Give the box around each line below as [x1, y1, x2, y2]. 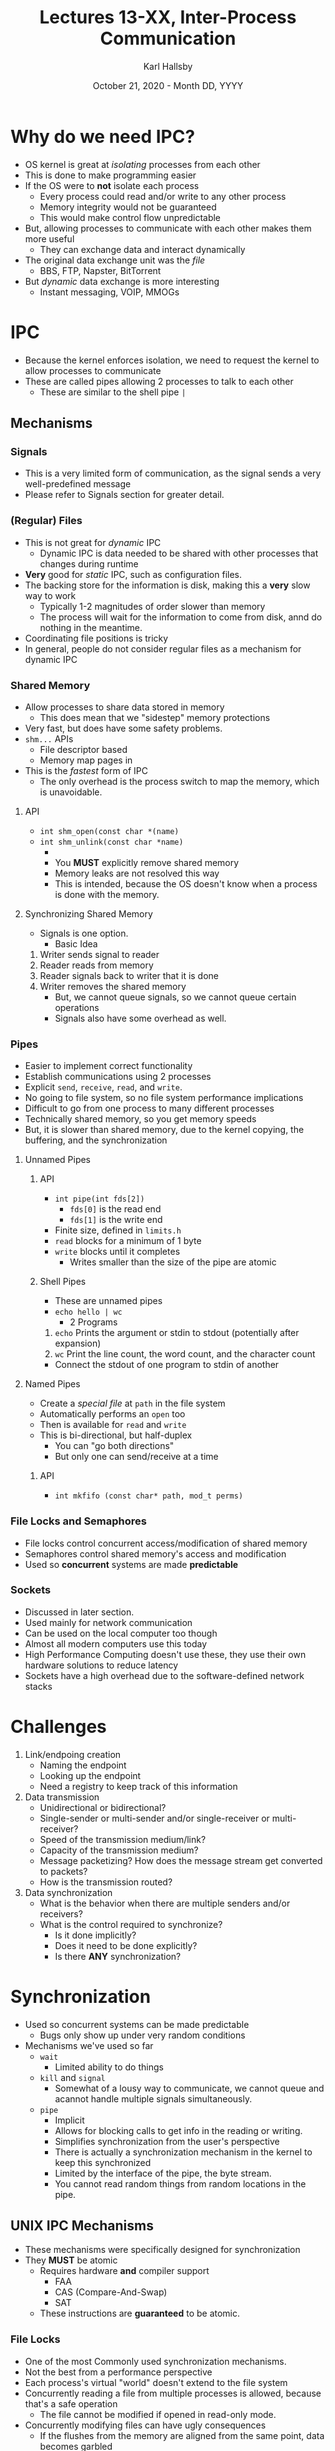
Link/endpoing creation [24, 1748, 122, 1760]
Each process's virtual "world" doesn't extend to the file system [24, 2376, 288, 2388]
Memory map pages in [39, 754, 133, 766]
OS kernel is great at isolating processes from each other [24, 158, 261, 170]
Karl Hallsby [143, 60, 193, 72]
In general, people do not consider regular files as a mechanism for [24, 642, 302, 655]
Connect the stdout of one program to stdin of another [54, 1359, 280, 1371]
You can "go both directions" [54, 1440, 175, 1452]
